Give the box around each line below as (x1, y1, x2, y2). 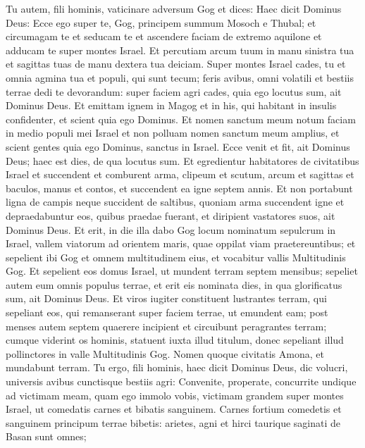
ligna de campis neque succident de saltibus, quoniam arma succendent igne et (6, 194, 345, 209)
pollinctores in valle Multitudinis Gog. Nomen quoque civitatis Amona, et (6, 346, 324, 361)
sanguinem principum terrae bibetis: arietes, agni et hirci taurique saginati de (6, 415, 341, 430)
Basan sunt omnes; (6, 429, 87, 444)
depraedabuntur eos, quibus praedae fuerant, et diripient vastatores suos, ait (6, 208, 335, 223)
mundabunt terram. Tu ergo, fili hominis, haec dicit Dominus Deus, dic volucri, (6, 360, 348, 375)
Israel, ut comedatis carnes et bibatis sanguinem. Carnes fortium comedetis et (6, 402, 342, 416)
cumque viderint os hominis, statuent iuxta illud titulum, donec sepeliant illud (6, 332, 344, 347)
